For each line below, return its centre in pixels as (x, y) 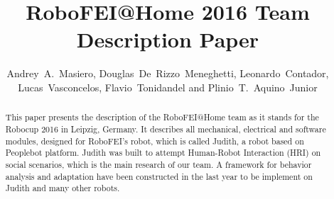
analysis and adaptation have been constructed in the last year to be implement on (159, 176)
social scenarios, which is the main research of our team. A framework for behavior (158, 164)
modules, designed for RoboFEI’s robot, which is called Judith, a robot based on (155, 141)
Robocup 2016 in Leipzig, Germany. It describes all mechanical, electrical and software (166, 129)
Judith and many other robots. (63, 188)
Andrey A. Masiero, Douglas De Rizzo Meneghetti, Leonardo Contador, (168, 73)
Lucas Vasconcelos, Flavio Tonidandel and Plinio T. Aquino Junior (168, 87)
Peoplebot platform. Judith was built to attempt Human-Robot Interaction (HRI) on (163, 153)
